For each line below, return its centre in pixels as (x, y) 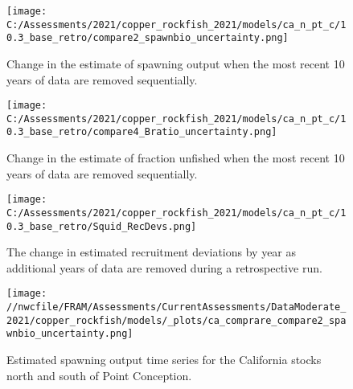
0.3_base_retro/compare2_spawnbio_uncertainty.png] (148, 38)
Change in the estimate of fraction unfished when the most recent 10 (176, 158)
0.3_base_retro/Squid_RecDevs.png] (102, 226)
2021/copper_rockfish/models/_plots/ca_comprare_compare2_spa (176, 320)
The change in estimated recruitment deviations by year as (152, 252)
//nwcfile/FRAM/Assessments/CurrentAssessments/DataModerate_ (176, 307)
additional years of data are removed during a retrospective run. (164, 267)
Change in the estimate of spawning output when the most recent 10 (176, 63)
